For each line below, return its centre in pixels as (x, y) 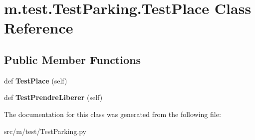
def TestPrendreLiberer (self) (53, 97)
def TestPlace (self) (36, 80)
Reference (39, 28)
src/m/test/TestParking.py (45, 131)
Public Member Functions (72, 59)
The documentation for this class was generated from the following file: (113, 114)
